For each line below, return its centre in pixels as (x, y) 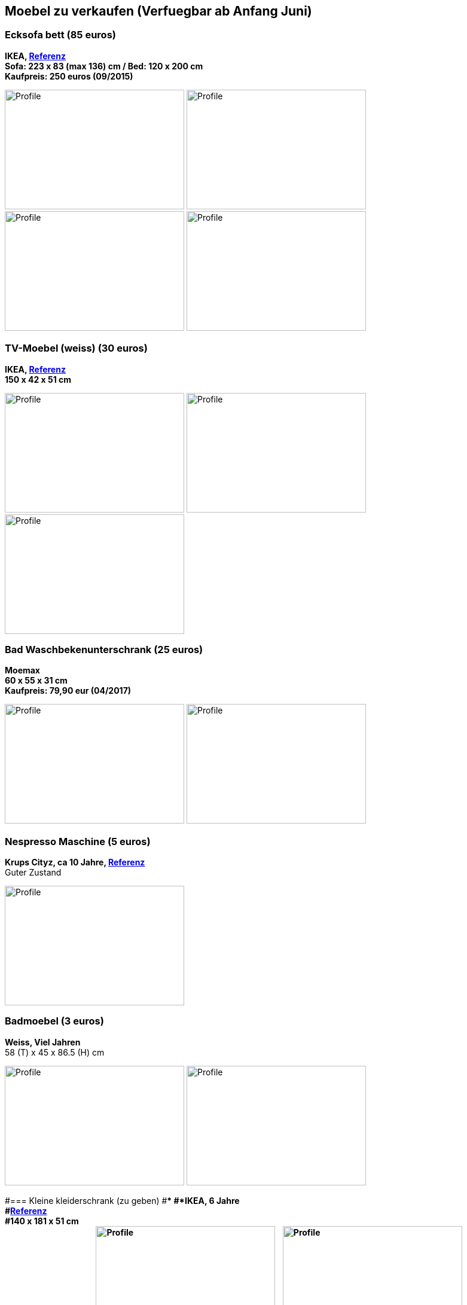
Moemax (22, 670)
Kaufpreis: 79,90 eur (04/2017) (68, 691)
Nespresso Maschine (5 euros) (78, 841)
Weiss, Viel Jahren (43, 1042)
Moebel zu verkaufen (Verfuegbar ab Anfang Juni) (158, 11)
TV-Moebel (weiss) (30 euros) (76, 348)
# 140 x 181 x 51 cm (42, 1221)
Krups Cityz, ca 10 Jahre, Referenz (75, 862)
